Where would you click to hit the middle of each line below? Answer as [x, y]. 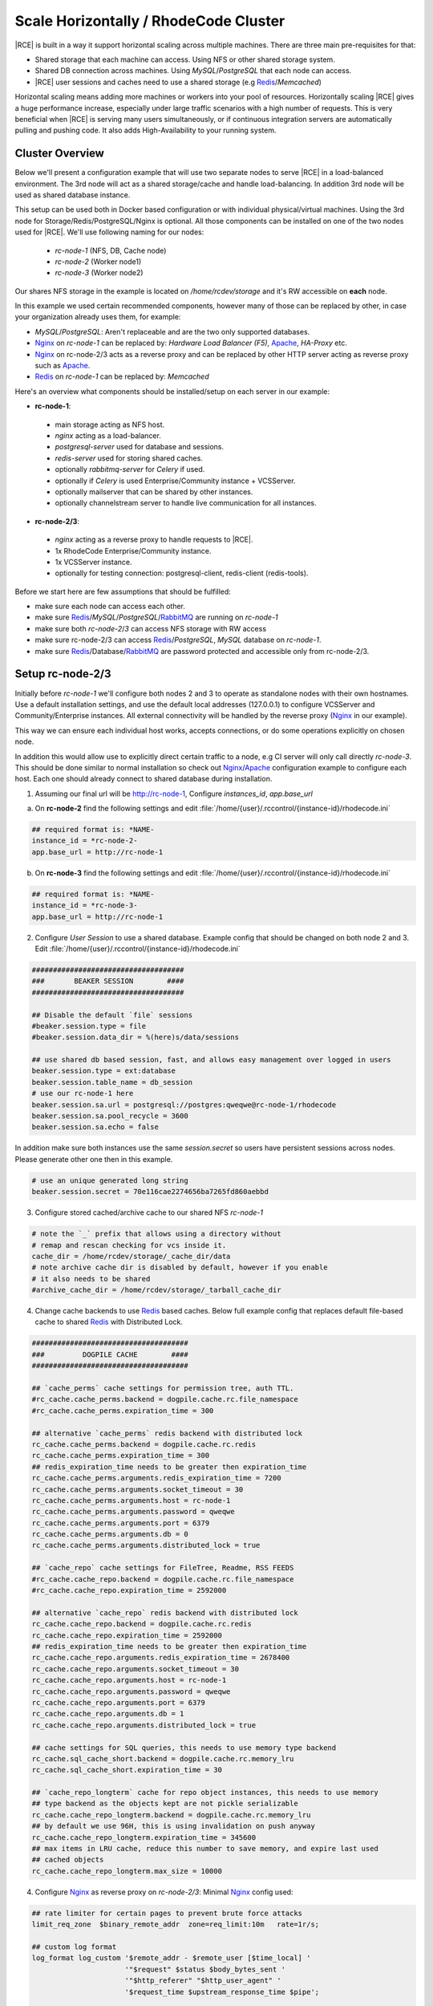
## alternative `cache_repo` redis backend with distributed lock [165, 1612]
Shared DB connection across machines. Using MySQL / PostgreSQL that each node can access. [193, 71]
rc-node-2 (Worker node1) [98, 262]
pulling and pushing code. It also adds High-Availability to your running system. [146, 130]
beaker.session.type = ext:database [104, 1071]
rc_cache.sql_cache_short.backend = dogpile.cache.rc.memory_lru [163, 1758]
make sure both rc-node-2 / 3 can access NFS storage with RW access [151, 628]
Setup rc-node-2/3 [63, 674]
